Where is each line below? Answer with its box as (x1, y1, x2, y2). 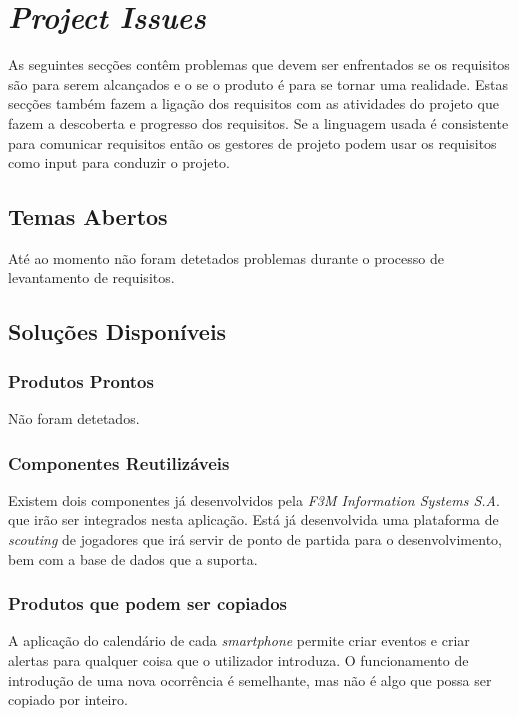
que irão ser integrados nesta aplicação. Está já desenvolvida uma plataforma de (8, 509, 499, 530)
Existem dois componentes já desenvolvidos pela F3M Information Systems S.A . (8, 489, 500, 510)
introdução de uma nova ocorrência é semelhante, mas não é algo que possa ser (8, 669, 492, 690)
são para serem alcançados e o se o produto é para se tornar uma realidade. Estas (8, 73, 508, 94)
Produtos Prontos (8, 368, 154, 393)
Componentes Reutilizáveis (8, 450, 230, 475)
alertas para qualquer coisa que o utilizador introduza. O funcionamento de (8, 650, 469, 671)
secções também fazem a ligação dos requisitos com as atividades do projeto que (8, 93, 499, 114)
